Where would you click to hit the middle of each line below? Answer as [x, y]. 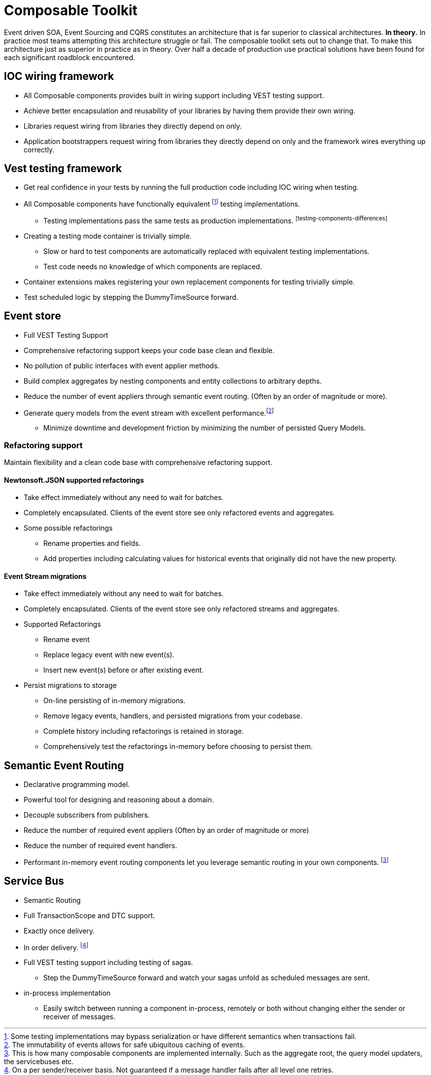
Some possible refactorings [68, 528]
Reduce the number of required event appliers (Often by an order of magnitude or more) [166, 830]
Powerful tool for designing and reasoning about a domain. [119, 800]
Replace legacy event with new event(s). [109, 655]
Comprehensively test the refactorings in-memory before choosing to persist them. [178, 747]
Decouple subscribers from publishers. [87, 815]
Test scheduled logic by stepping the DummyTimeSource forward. [131, 297]
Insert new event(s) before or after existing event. [123, 670]
